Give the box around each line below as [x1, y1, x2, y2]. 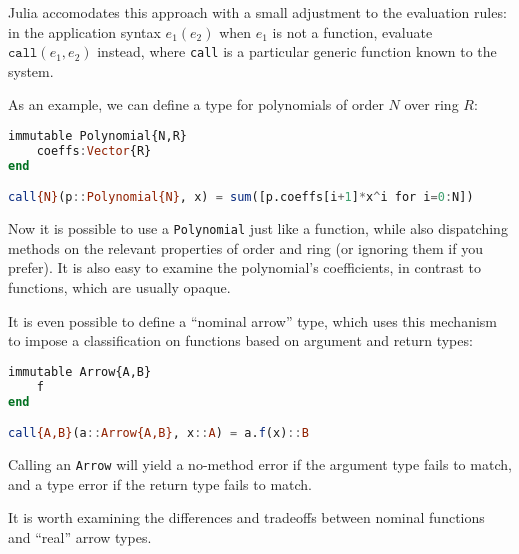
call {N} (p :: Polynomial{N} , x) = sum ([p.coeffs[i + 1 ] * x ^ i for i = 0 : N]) [8, 190, 474, 205]
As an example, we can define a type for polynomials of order [8, 94, 384, 115]
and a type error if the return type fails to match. [8, 473, 313, 494]
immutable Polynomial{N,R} [8, 129, 187, 144]
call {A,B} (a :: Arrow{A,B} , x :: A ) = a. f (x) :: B [8, 426, 309, 441]
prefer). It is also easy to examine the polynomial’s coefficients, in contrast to [8, 257, 482, 278]
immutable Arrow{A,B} [8, 364, 152, 379]
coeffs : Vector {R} [36, 143, 152, 158]
